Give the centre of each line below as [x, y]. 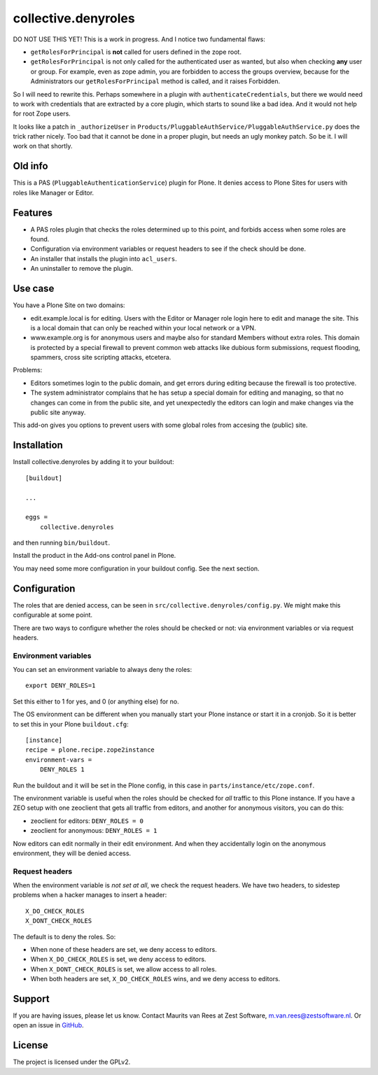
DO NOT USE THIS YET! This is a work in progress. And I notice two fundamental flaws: [139, 39]
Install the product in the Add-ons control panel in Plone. [94, 556]
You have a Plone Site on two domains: [69, 305]
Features [33, 212]
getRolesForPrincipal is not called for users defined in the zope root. [136, 52]
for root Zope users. [42, 114]
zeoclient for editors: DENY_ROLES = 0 [87, 821]
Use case [34, 289]
